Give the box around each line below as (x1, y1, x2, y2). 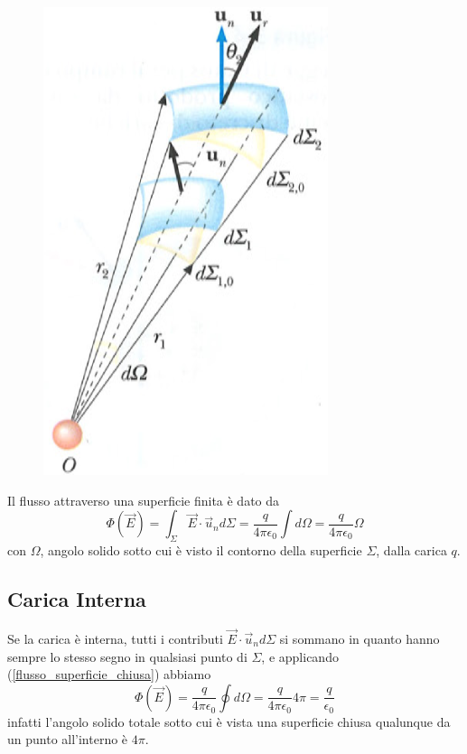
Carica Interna (7, 584, 146, 612)
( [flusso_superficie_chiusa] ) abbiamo (7, 665, 211, 684)
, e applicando (261, 647, 339, 666)
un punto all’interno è (7, 730, 128, 749)
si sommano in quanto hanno (279, 629, 440, 647)
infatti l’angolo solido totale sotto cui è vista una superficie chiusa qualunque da (7, 712, 451, 731)
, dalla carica (376, 540, 447, 559)
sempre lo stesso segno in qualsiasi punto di (7, 647, 248, 666)
